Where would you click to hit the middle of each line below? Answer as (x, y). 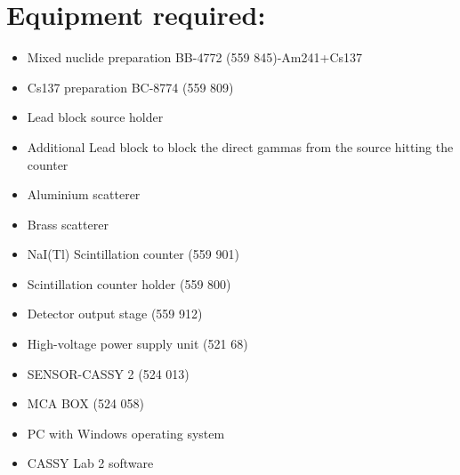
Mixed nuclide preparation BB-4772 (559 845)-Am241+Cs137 (195, 57)
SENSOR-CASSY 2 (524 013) (108, 373)
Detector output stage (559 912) (115, 314)
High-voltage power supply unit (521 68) (137, 344)
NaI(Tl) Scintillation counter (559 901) (133, 254)
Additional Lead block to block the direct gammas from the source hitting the (240, 146)
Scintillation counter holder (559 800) (129, 283)
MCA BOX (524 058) (86, 403)
